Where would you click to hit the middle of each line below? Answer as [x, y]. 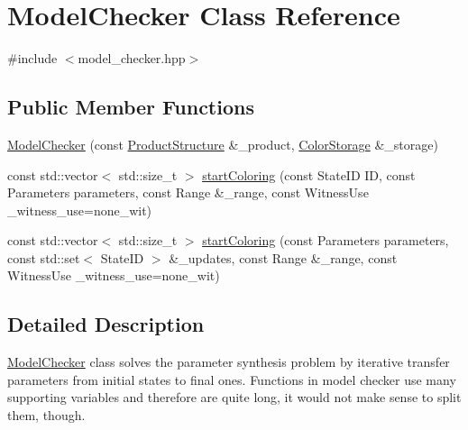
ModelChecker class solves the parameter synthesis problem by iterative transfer [229, 362]
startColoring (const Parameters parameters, [326, 240]
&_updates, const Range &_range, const [283, 257]
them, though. [46, 415]
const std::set [44, 257]
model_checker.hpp [132, 58]
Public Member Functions [131, 107]
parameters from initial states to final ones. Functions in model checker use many [232, 379]
